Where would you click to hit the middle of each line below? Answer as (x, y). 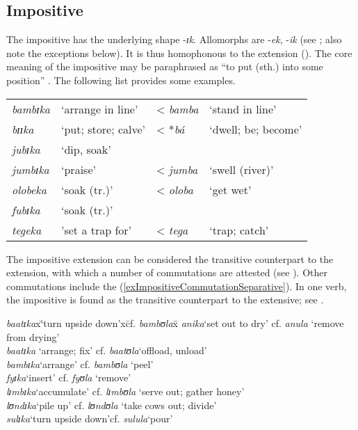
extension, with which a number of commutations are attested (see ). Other (167, 272)
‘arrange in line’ (100, 109)
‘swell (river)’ (242, 169)
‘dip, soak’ (86, 149)
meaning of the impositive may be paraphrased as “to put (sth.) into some (165, 66)
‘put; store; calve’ (104, 129)
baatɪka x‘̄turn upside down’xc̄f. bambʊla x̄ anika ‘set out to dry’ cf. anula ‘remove (175, 322)
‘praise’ (79, 169)
